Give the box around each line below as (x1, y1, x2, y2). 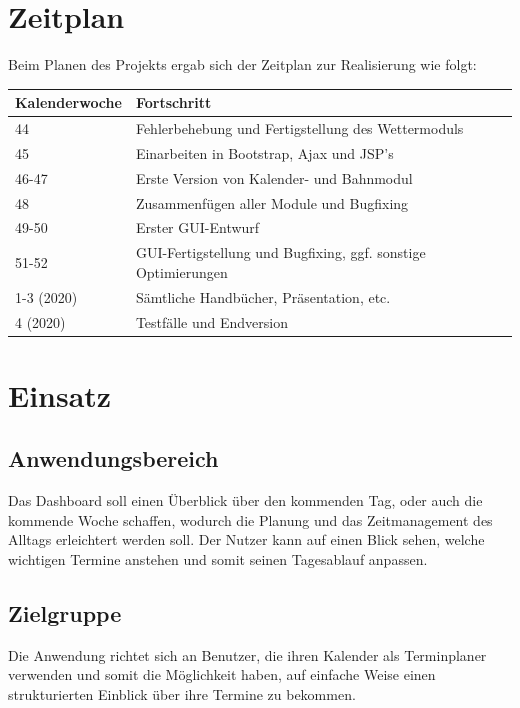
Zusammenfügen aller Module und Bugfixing (135, 192, 409, 213)
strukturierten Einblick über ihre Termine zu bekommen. (8, 684, 356, 704)
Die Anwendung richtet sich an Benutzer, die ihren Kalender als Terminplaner (8, 644, 487, 665)
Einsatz (8, 374, 112, 415)
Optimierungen (135, 261, 228, 282)
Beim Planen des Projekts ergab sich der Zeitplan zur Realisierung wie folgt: (8, 54, 477, 75)
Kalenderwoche (15, 92, 122, 113)
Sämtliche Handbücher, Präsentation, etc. (135, 286, 391, 307)
